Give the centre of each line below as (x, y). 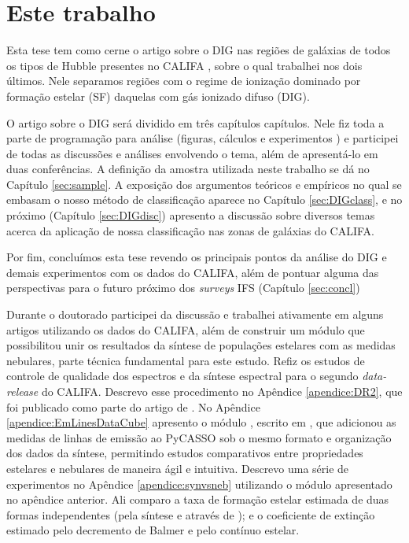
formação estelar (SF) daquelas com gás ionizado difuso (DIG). (158, 96)
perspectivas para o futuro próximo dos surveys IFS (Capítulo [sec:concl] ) (183, 288)
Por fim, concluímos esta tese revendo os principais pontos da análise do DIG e (197, 257)
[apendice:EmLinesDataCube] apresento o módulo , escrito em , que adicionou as (201, 422)
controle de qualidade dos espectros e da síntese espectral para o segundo (182, 376)
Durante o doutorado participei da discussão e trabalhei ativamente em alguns (195, 314)
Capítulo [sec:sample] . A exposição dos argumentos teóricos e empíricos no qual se (204, 184)
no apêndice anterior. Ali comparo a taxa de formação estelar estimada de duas (198, 499)
